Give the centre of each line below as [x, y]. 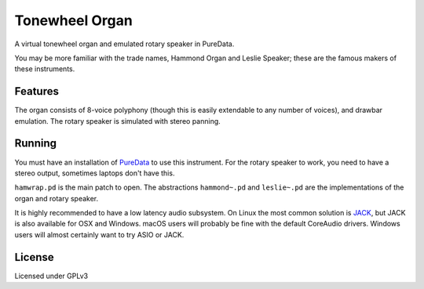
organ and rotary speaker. [57, 198]
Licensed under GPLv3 [51, 276]
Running [36, 144]
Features [37, 91]
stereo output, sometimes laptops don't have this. [95, 173]
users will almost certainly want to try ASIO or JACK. [99, 234]
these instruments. [45, 69]
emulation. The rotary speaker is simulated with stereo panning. [118, 121]
